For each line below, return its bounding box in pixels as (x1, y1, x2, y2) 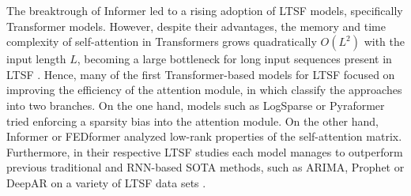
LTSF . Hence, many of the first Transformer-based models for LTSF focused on (6, 66, 395, 82)
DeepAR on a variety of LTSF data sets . (6, 174, 206, 190)
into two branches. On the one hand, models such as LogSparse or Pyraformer (6, 96, 385, 113)
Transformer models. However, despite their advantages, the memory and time (6, 17, 386, 34)
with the (364, 33, 405, 50)
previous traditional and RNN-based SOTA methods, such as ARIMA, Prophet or (6, 159, 405, 175)
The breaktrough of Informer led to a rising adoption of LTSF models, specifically (6, 2, 403, 18)
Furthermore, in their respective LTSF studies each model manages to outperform (6, 143, 403, 160)
